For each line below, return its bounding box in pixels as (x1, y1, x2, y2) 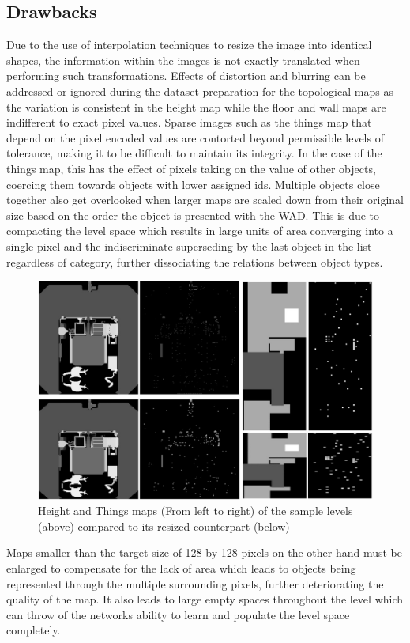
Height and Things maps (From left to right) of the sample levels (38, 502, 353, 519)
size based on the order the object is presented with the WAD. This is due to (6, 206, 380, 223)
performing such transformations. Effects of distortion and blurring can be (6, 67, 366, 84)
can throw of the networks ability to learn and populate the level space (6, 606, 350, 622)
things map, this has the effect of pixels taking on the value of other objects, (6, 160, 376, 176)
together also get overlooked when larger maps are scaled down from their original (6, 191, 404, 208)
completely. (6, 622, 61, 638)
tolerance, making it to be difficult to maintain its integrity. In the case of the (6, 145, 382, 161)
